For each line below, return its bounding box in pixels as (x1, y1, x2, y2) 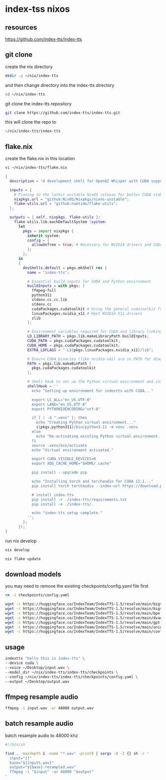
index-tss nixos (5, 3, 70, 15)
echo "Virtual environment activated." (31, 447, 114, 453)
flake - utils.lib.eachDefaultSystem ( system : (14, 219, 107, 224)
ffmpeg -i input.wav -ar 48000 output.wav (5, 706, 94, 711)
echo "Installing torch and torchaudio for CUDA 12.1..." (31, 479, 154, 484)
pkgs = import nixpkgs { (23, 228, 74, 233)
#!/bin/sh (5, 742, 26, 747)
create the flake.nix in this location (5, 156, 75, 162)
